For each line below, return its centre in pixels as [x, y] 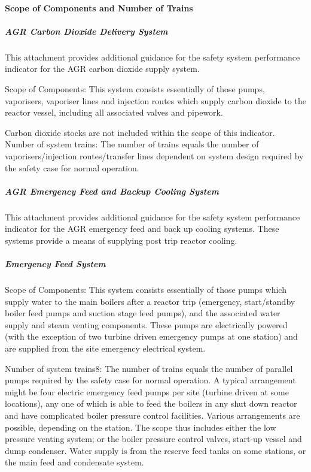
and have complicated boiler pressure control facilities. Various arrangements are [153, 415]
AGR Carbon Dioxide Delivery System [86, 31]
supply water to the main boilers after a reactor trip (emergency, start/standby [150, 301]
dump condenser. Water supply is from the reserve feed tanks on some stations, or [155, 450]
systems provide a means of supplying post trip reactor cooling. [121, 240]
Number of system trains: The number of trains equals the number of [132, 144]
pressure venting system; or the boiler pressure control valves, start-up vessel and [153, 439]
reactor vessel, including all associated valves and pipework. [114, 112]
